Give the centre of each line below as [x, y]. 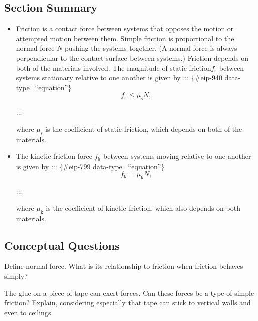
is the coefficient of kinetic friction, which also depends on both [143, 207]
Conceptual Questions [62, 245]
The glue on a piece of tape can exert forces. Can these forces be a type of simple [129, 293]
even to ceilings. [29, 312]
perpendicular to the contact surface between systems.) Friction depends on [132, 57]
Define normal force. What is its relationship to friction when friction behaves [124, 266]
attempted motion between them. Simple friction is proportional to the [125, 38]
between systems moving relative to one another [177, 156]
